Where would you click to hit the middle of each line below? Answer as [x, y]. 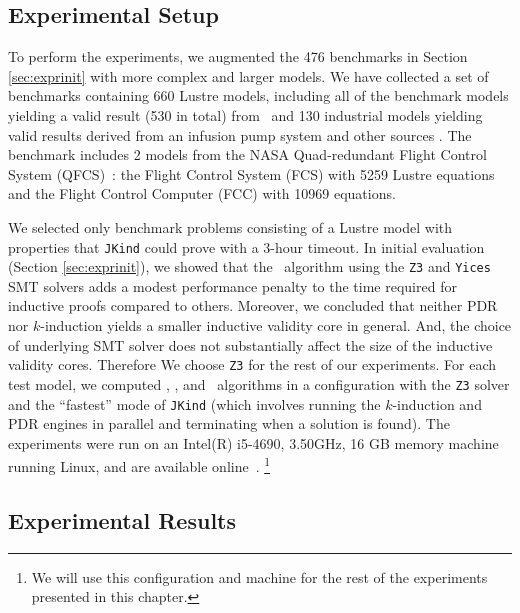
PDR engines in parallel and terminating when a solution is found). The [229, 423]
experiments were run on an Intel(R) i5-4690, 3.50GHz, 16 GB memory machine [253, 442]
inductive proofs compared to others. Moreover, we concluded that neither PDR [253, 305]
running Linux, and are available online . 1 [139, 465]
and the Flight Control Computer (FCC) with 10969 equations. [202, 193]
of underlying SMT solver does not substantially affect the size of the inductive [250, 344]
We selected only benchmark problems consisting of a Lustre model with [230, 226]
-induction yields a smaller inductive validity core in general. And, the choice [276, 325]
